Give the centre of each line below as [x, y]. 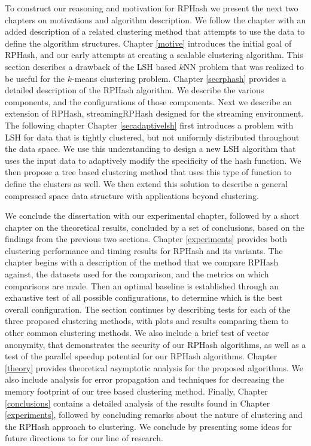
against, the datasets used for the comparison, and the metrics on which [137, 274]
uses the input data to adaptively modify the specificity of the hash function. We [153, 160]
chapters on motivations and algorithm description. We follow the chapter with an [155, 19]
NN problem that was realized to [243, 66]
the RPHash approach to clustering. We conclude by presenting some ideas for [149, 426]
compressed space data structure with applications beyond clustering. [132, 195]
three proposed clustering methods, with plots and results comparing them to [147, 321]
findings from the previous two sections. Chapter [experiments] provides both [146, 239]
